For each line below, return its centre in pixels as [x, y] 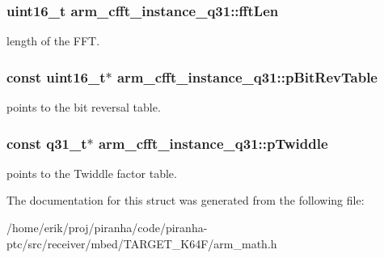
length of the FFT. [53, 41]
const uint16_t [56, 76]
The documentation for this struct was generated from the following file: [186, 200]
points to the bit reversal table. [84, 107]
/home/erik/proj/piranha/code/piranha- [107, 228]
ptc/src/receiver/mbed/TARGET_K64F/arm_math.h [142, 243]
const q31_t [47, 143]
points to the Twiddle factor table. [92, 173]
